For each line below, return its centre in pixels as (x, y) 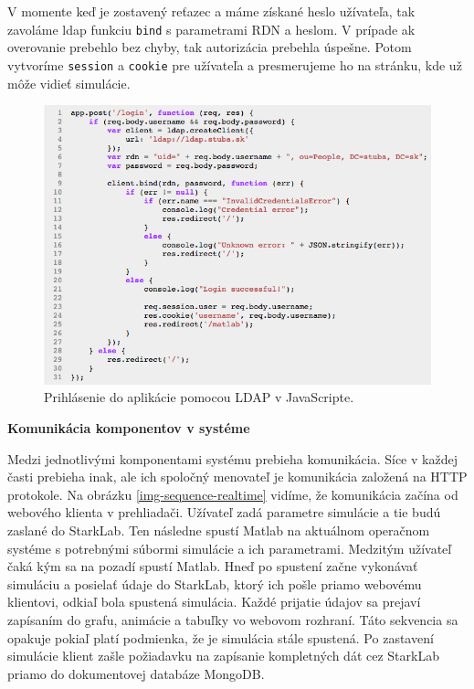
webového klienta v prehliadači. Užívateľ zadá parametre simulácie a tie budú (224, 512)
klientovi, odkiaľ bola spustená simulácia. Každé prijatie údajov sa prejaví (214, 602)
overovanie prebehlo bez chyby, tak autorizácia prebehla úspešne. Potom (210, 47)
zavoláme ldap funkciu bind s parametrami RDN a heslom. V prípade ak (211, 29)
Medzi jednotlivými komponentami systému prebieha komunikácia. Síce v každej (232, 458)
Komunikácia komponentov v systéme (129, 428)
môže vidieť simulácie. (69, 83)
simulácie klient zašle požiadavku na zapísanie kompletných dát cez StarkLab (223, 656)
